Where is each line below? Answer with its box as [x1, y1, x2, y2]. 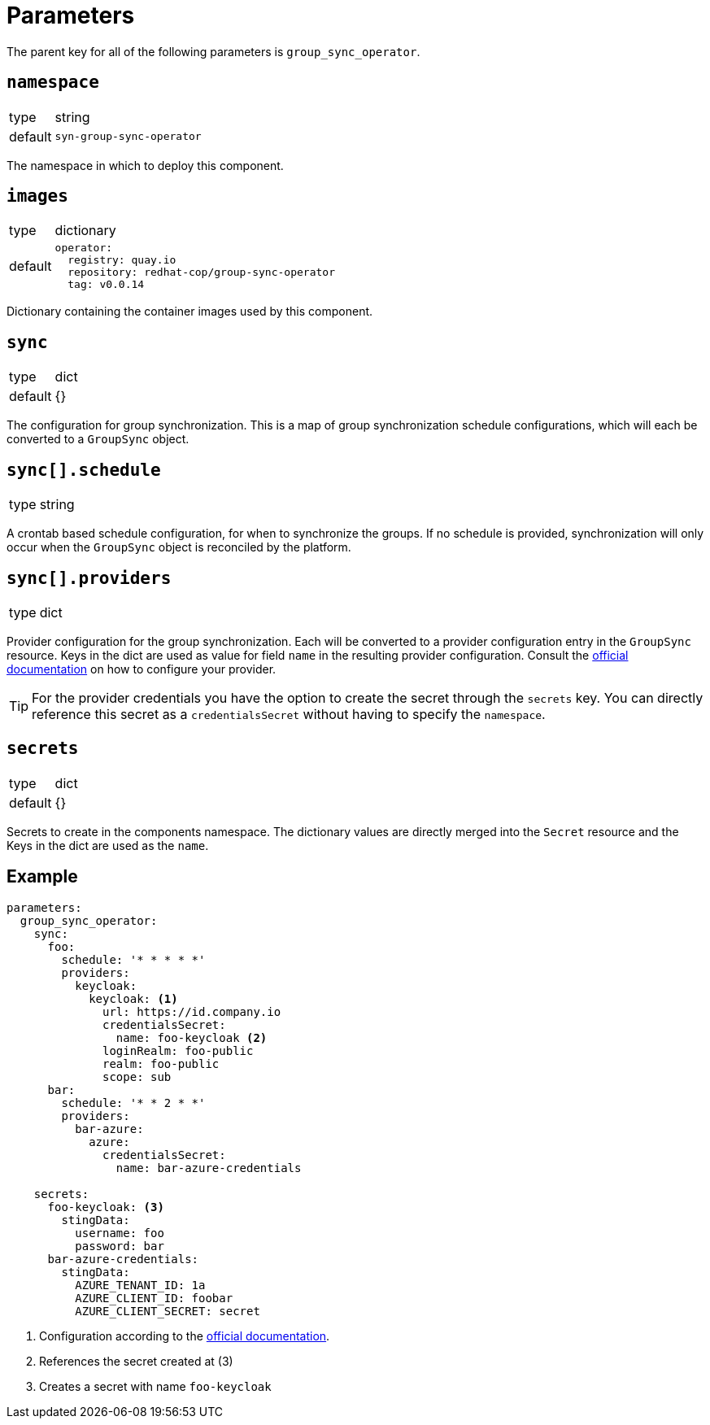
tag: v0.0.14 [68, 278, 145, 291]
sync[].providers [7, 568, 172, 588]
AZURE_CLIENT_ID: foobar [75, 1291, 233, 1305]
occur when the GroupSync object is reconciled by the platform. [7, 540, 351, 555]
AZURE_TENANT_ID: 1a [75, 1278, 206, 1292]
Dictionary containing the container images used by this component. [7, 304, 373, 319]
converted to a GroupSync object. [7, 432, 189, 447]
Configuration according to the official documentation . [39, 1328, 330, 1343]
